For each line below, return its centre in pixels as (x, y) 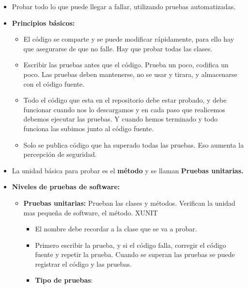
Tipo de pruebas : (64, 280)
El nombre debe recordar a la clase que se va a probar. (116, 229)
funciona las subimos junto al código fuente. (89, 128)
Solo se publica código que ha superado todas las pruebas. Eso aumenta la (134, 144)
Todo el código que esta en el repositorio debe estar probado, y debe (125, 100)
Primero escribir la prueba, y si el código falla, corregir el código (131, 245)
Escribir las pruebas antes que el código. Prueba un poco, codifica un (126, 65)
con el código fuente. (54, 83)
